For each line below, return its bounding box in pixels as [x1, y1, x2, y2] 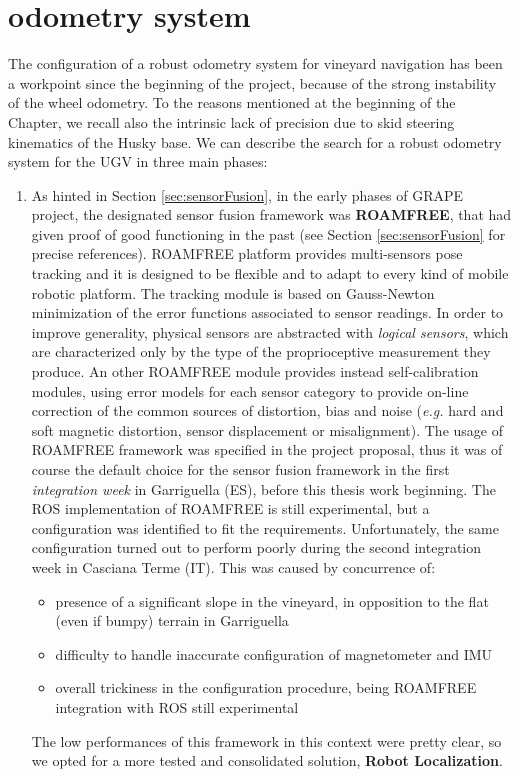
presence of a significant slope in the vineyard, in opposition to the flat [55, 590, 489, 611]
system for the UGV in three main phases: [8, 151, 268, 172]
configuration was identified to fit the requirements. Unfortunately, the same [31, 517, 499, 538]
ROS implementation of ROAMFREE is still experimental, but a [31, 498, 430, 519]
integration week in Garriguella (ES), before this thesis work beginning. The [31, 478, 496, 499]
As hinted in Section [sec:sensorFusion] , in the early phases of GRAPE [31, 184, 464, 205]
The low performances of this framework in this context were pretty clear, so [31, 730, 502, 751]
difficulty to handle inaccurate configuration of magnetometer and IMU [55, 643, 493, 664]
